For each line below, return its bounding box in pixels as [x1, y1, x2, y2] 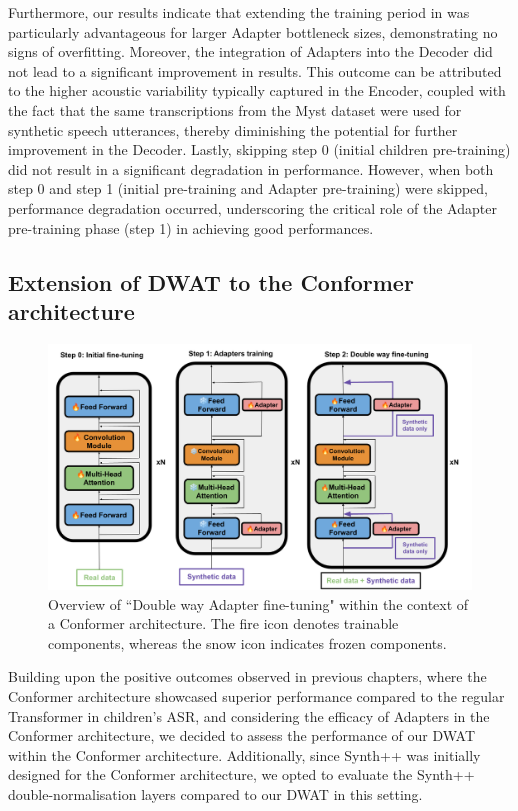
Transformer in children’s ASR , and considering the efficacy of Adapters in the [8, 705, 490, 726]
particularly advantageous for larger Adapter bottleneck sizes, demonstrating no [8, 21, 498, 42]
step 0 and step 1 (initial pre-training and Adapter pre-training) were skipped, [8, 178, 489, 199]
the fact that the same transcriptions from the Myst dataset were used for [8, 99, 462, 120]
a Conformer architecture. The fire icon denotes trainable [48, 613, 399, 634]
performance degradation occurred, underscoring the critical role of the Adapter [8, 197, 497, 218]
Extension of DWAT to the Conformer [8, 266, 414, 297]
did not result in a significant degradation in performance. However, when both [8, 158, 494, 179]
